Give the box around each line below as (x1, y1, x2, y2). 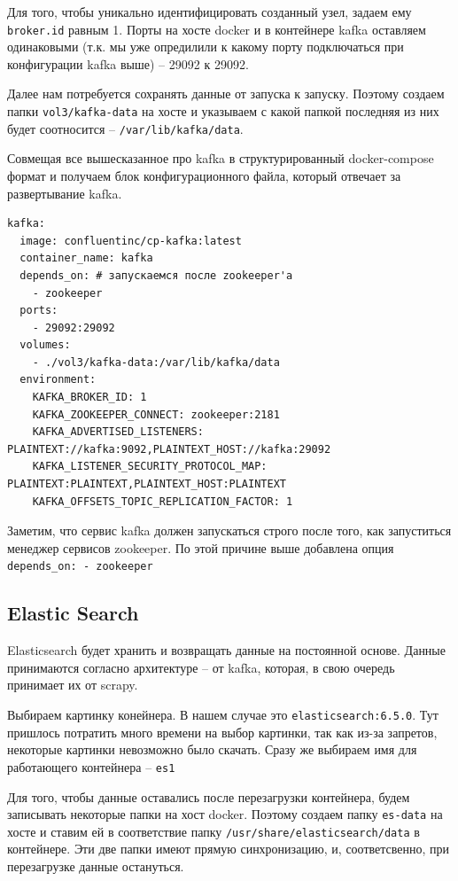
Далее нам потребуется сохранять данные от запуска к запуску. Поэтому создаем (7, 84, 445, 103)
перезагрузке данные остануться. (7, 857, 184, 876)
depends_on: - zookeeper (7, 560, 153, 573)
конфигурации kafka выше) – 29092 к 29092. (7, 54, 249, 73)
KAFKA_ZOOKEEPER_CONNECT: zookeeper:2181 (32, 408, 280, 421)
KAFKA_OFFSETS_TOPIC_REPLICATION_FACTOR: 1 (32, 495, 293, 508)
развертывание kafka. (7, 183, 122, 202)
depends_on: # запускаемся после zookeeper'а (19, 269, 293, 282)
